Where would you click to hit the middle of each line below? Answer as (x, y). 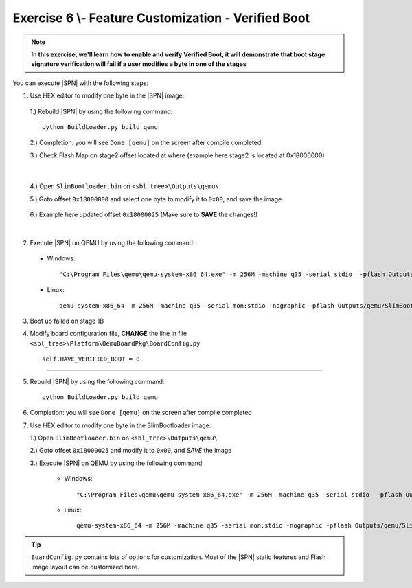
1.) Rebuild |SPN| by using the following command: (101, 111)
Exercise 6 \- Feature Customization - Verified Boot (161, 18)
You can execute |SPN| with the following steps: (81, 83)
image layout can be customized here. (85, 567)
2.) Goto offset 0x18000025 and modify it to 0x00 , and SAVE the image (131, 451)
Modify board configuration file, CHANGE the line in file (108, 334)
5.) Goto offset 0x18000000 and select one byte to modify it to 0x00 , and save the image (156, 199)
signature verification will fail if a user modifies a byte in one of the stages (139, 64)
